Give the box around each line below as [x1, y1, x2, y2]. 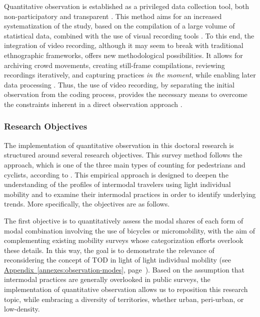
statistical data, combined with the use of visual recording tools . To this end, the [4, 30, 254, 40]
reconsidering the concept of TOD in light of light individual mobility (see [4, 254, 231, 265]
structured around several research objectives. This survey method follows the [4, 149, 242, 160]
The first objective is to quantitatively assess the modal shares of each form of [4, 215, 243, 225]
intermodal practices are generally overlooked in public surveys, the [4, 274, 210, 284]
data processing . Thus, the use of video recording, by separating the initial [4, 79, 235, 89]
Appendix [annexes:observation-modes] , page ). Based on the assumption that [4, 264, 245, 274]
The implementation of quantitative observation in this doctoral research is [4, 139, 234, 150]
